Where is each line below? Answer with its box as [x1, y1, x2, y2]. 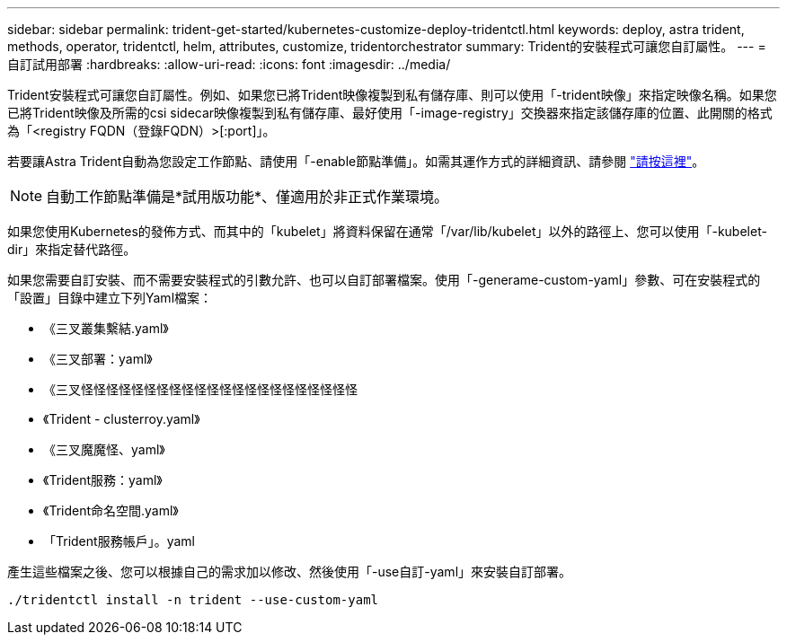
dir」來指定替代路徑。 [7, 242, 137, 257]
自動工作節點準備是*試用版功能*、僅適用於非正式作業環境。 [46, 188, 449, 206]
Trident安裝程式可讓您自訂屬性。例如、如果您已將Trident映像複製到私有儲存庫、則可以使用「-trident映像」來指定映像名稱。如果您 [7, 87, 777, 102]
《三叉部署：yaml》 [43, 351, 153, 366]
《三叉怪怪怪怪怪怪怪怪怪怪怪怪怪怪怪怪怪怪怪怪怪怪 [43, 382, 358, 397]
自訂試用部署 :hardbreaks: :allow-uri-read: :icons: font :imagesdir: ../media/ [7, 57, 451, 72]
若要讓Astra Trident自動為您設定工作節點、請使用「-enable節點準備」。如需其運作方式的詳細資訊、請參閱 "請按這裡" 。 [7, 154, 705, 169]
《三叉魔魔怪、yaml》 [43, 442, 165, 457]
